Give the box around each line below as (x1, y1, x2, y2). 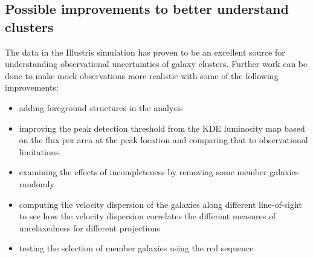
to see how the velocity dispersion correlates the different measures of (19, 210, 276, 222)
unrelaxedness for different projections (19, 221, 160, 234)
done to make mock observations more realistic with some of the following (5, 69, 279, 82)
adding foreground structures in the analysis (19, 101, 183, 114)
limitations (19, 145, 59, 158)
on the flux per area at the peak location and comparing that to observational (19, 134, 308, 146)
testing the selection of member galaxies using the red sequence (19, 242, 254, 254)
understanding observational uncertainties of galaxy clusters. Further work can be (5, 57, 308, 70)
